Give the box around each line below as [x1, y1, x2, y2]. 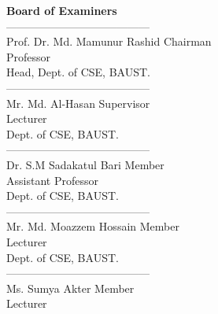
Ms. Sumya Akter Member [6, 279, 135, 296]
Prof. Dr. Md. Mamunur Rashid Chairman [6, 33, 212, 50]
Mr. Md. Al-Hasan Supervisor [6, 94, 150, 111]
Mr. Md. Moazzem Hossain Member [6, 218, 179, 235]
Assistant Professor [6, 172, 98, 188]
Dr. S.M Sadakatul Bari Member [6, 156, 164, 172]
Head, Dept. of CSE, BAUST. [6, 64, 150, 80]
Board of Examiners [6, 2, 117, 18]
